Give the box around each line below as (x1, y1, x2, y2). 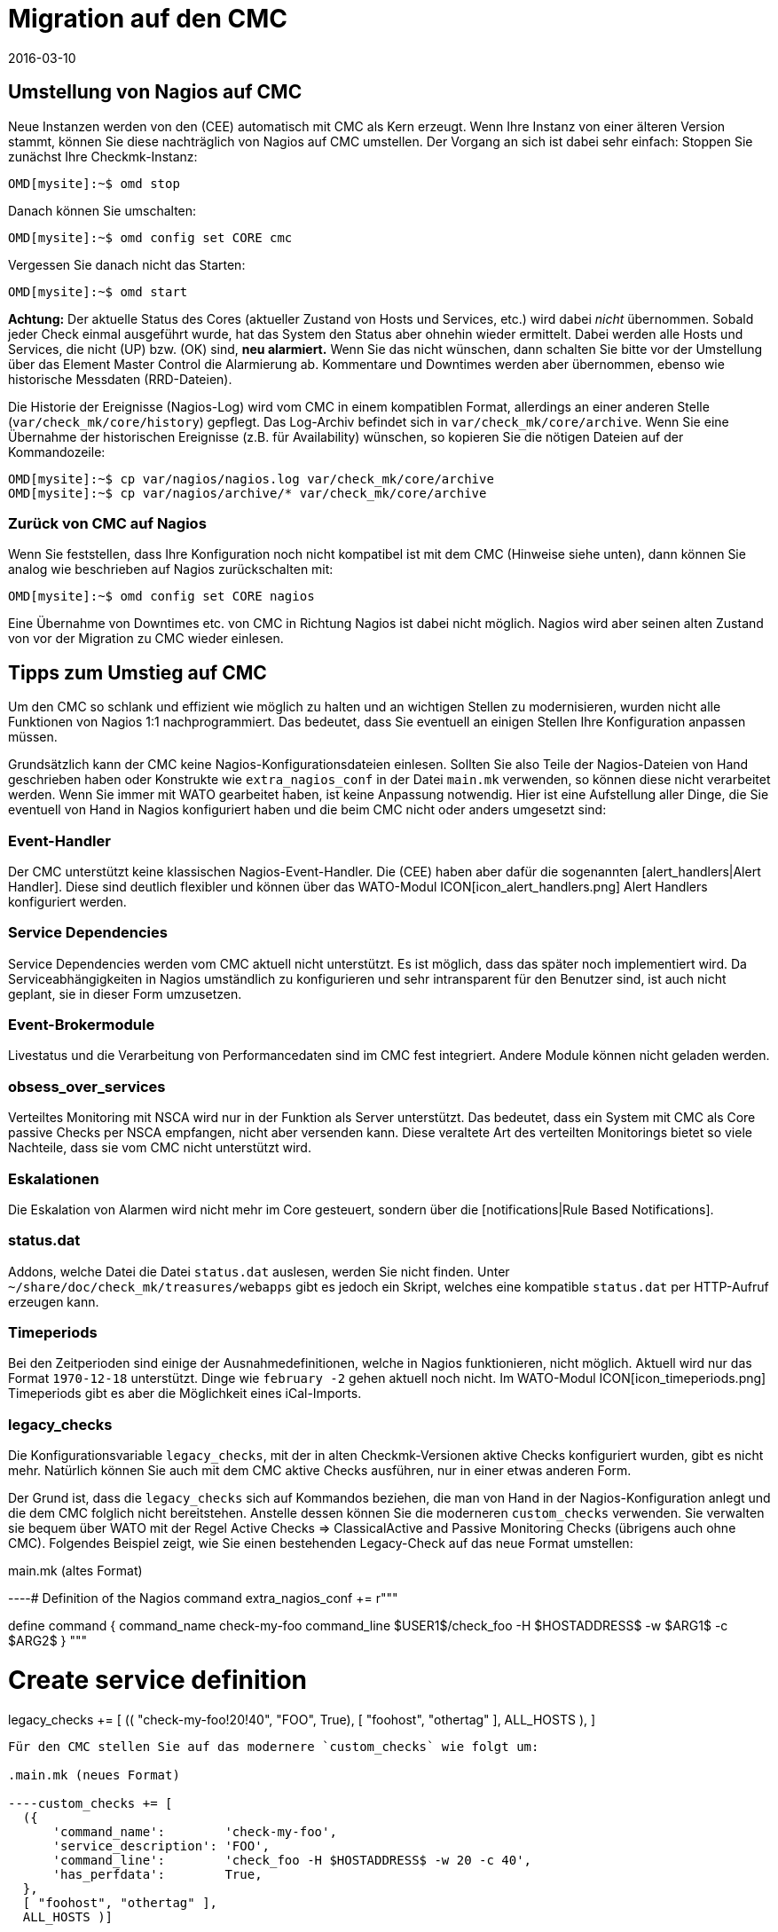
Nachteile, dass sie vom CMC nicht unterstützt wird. (8, 1140, 311, 1156)
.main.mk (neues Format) (8, 1767, 180, 1782)
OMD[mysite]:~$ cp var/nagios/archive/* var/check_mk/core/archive (8, 485, 487, 500)
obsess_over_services (8, 1077, 166, 1096)
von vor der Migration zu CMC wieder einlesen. (8, 631, 284, 647)
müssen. (8, 729, 58, 745)
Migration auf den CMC (8, 4, 288, 34)
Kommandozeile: (8, 444, 106, 459)
